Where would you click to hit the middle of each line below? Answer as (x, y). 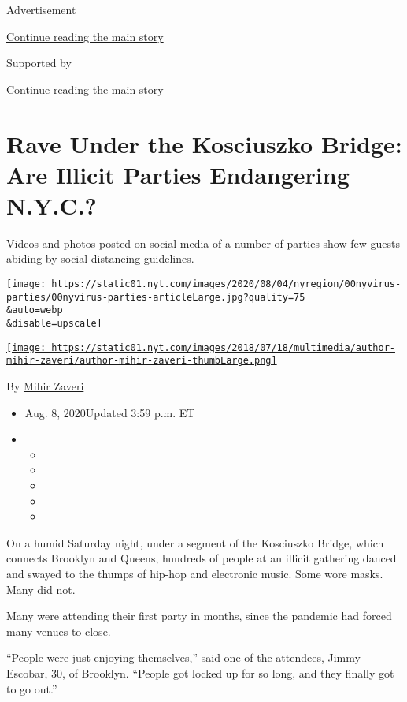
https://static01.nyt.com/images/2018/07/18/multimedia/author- (223, 347)
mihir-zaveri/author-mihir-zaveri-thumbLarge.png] (142, 361)
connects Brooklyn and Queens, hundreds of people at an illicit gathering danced (202, 558)
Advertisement (41, 9)
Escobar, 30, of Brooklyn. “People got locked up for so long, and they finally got (200, 672)
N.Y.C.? (52, 205)
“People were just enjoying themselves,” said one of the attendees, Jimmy (183, 657)
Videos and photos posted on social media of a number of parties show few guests (203, 243)
